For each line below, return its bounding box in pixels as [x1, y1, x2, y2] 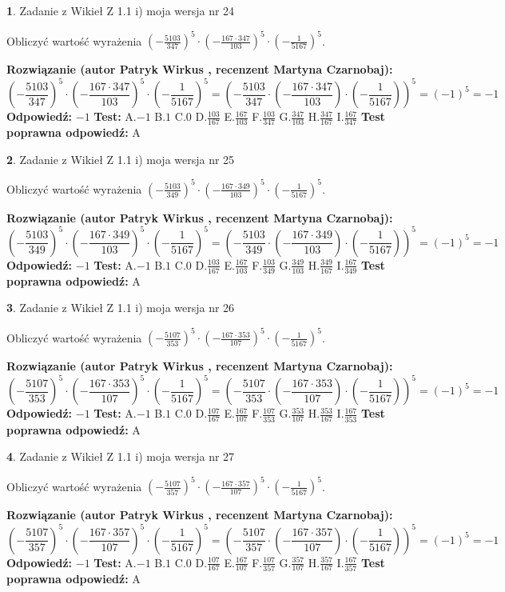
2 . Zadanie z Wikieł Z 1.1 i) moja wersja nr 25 [6, 150, 235, 167]
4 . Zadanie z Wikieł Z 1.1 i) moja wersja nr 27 [6, 448, 235, 465]
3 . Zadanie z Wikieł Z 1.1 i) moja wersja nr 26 [6, 299, 235, 316]
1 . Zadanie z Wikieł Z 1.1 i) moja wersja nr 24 [6, 2, 235, 18]
